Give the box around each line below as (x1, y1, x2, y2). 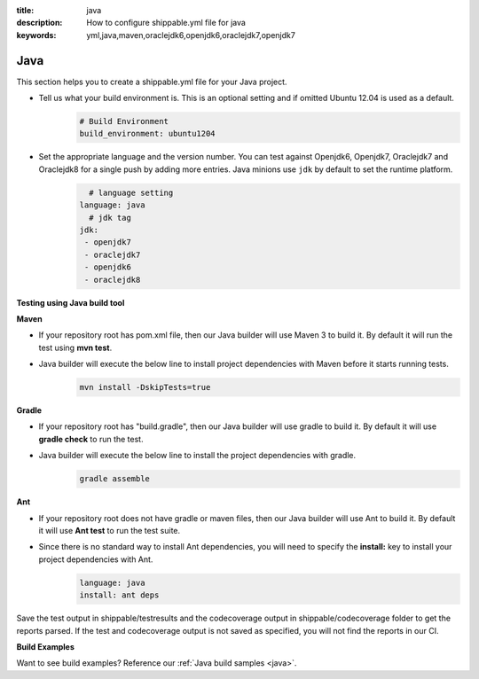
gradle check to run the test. (38, 433, 144, 444)
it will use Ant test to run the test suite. (38, 525, 181, 535)
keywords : (16, 29, 57, 40)
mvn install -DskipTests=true (79, 382, 211, 393)
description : (16, 18, 63, 28)
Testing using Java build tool (16, 297, 125, 308)
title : (16, 5, 35, 15)
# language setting (89, 187, 174, 198)
